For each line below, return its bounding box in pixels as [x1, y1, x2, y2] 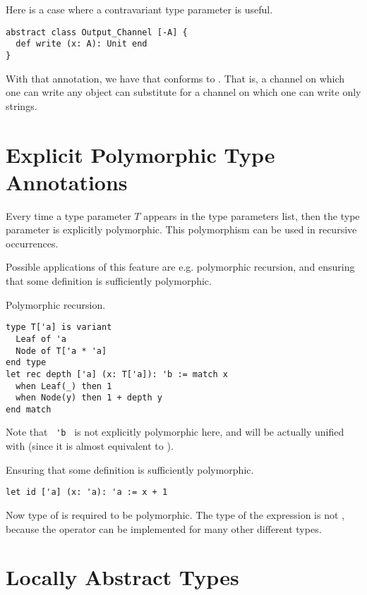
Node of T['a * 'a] [16, 345, 107, 356]
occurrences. [6, 235, 59, 250]
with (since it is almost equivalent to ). [6, 438, 174, 453]
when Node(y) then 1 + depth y [16, 393, 162, 403]
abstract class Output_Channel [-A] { [6, 27, 188, 37]
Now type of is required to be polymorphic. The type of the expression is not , [6, 507, 344, 522]
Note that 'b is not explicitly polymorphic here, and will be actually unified [6, 424, 344, 439]
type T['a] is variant [6, 322, 112, 333]
